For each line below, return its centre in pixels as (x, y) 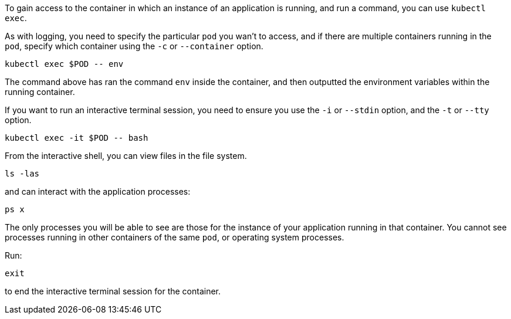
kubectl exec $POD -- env (64, 64)
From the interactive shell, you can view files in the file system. (126, 156)
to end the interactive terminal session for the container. (113, 291)
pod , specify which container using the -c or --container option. (134, 46)
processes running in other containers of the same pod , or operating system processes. (175, 237)
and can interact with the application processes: (98, 191)
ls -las (22, 174)
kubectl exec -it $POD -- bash (77, 138)
